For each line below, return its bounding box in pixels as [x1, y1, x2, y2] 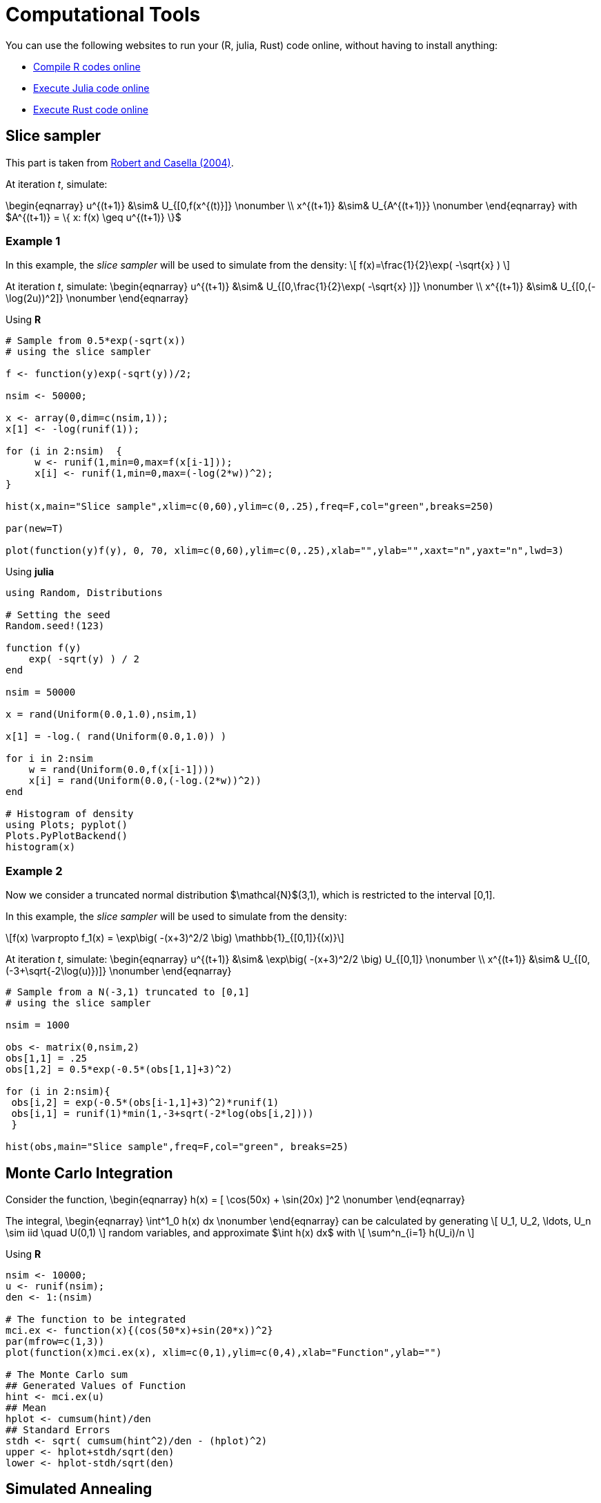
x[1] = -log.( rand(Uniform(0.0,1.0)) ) [6, 731, 227, 743]
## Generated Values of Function [6, 1379, 186, 1391]
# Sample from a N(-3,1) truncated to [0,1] [6, 986, 250, 998]
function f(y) [6, 642, 81, 654]
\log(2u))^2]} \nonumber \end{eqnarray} [6, 292, 189, 305]
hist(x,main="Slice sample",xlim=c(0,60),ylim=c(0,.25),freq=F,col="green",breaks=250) [6, 501, 495, 513]
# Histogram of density [6, 808, 134, 820]
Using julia [6, 566, 55, 578]
